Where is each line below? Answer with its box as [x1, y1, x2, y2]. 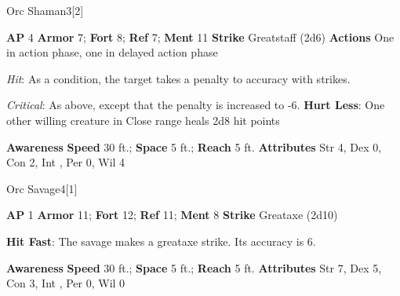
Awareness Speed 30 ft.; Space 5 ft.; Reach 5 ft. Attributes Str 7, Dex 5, [6, 259, 382, 276]
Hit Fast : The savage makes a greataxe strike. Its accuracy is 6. [6, 232, 316, 249]
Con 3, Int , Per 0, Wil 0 [6, 275, 125, 291]
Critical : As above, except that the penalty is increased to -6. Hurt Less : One [6, 97, 385, 113]
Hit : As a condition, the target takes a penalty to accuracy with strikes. [6, 70, 351, 86]
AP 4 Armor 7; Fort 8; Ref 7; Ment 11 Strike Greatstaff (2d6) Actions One [6, 28, 395, 45]
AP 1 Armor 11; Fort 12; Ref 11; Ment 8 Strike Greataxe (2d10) [6, 206, 338, 223]
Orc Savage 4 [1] [6, 180, 78, 196]
